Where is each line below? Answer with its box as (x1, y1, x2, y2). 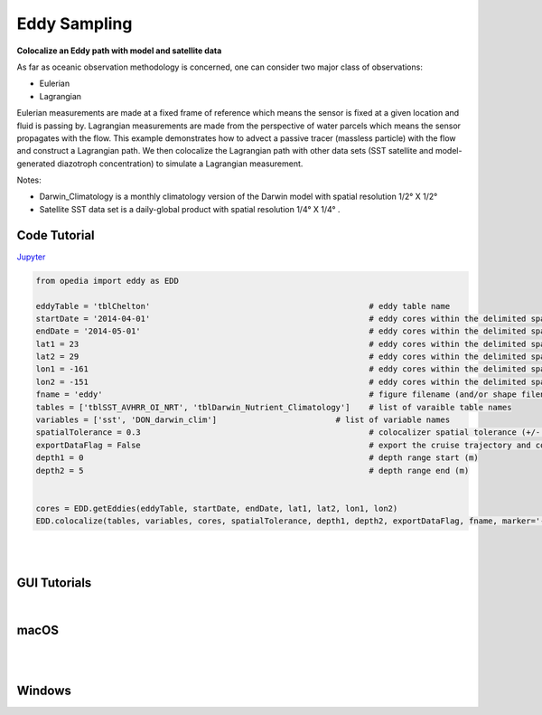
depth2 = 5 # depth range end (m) (35, 466, 470, 475)
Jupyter (16, 251, 46, 262)
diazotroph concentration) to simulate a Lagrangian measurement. (57, 158, 304, 169)
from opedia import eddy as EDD (35, 276, 180, 286)
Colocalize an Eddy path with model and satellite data (16, 45, 222, 56)
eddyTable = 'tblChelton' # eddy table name (35, 301, 451, 311)
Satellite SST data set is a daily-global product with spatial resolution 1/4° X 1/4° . (39, 203, 341, 214)
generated (16, 158, 56, 169)
